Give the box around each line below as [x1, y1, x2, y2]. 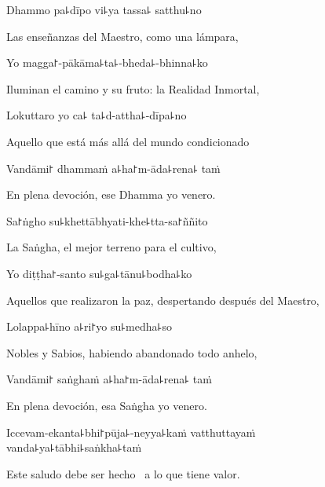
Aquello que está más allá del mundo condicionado [6, 133, 250, 149]
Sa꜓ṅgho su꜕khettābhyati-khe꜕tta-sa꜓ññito [6, 212, 208, 229]
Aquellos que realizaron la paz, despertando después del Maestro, [6, 291, 320, 308]
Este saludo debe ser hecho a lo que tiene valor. [6, 465, 240, 482]
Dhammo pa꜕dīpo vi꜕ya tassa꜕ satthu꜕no [6, 2, 202, 17]
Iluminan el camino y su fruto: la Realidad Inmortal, [6, 80, 260, 97]
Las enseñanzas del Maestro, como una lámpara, [6, 27, 239, 44]
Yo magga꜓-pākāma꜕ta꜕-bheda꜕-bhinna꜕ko [6, 54, 208, 71]
